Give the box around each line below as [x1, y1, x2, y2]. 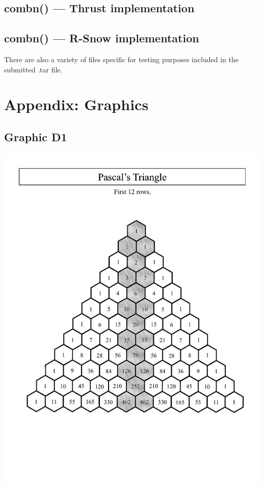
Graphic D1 [4, 128, 67, 144]
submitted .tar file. [4, 64, 63, 74]
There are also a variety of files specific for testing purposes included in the [4, 54, 238, 64]
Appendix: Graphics [4, 94, 149, 115]
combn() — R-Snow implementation [4, 30, 199, 46]
